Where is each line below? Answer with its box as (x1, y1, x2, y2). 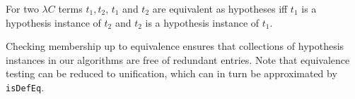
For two (6, 1, 39, 15)
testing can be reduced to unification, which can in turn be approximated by (6, 66, 337, 81)
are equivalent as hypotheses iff (152, 1, 288, 15)
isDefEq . (6, 79, 45, 94)
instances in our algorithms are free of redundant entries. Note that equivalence (6, 52, 350, 67)
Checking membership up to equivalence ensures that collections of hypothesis (6, 39, 344, 53)
